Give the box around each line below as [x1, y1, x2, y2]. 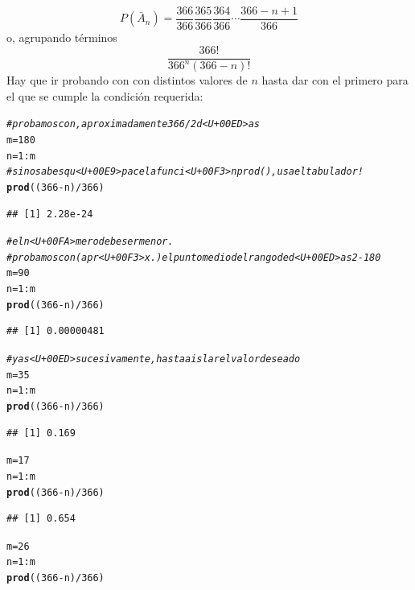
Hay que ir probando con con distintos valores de [6, 72, 248, 89]
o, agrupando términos [6, 29, 117, 46]
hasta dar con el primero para [261, 72, 409, 89]
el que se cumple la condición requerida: [6, 87, 203, 104]
